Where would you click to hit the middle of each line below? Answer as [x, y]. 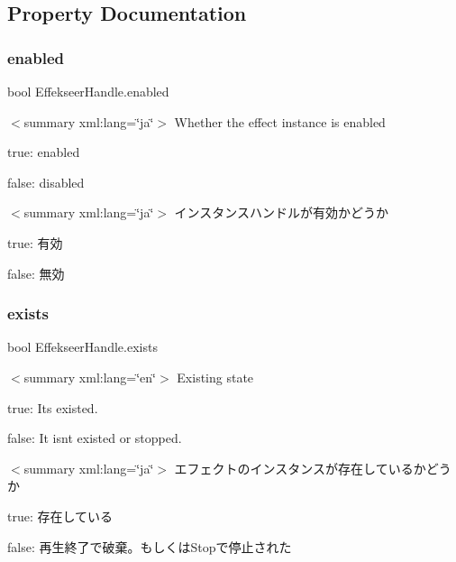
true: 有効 [35, 242]
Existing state [215, 377]
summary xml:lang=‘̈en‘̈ [90, 377]
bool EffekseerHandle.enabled [88, 91]
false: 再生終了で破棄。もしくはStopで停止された [150, 546]
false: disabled [46, 182]
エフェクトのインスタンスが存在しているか [300, 468]
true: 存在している [60, 516]
